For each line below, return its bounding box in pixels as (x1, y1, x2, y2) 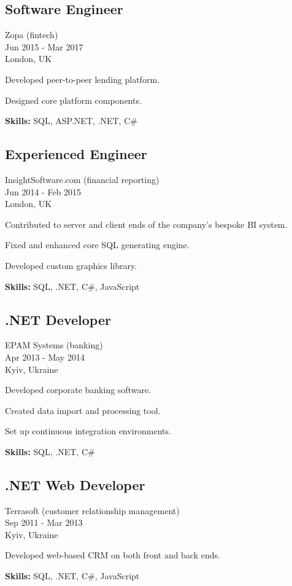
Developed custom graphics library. (5, 259, 137, 272)
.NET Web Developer (5, 475, 145, 494)
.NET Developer (5, 310, 111, 329)
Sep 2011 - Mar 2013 (5, 516, 83, 529)
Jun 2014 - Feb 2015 (5, 185, 82, 198)
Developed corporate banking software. (5, 383, 152, 396)
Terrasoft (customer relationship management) (5, 504, 180, 517)
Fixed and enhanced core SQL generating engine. (5, 238, 190, 251)
